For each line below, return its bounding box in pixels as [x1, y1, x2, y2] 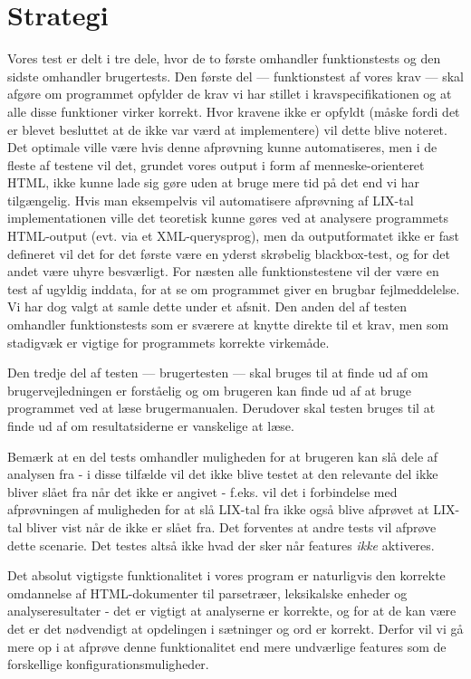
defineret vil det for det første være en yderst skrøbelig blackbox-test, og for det [7, 244, 451, 263]
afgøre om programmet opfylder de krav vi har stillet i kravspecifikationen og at [7, 84, 452, 103]
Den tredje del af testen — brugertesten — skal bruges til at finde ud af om [7, 363, 428, 382]
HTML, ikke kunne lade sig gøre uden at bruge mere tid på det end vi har [7, 173, 420, 192]
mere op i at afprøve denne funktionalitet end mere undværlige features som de [7, 636, 447, 655]
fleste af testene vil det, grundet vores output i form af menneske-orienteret [7, 155, 425, 174]
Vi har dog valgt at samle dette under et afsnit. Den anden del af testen [7, 297, 408, 316]
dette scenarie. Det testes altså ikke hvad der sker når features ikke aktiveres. [7, 535, 435, 554]
